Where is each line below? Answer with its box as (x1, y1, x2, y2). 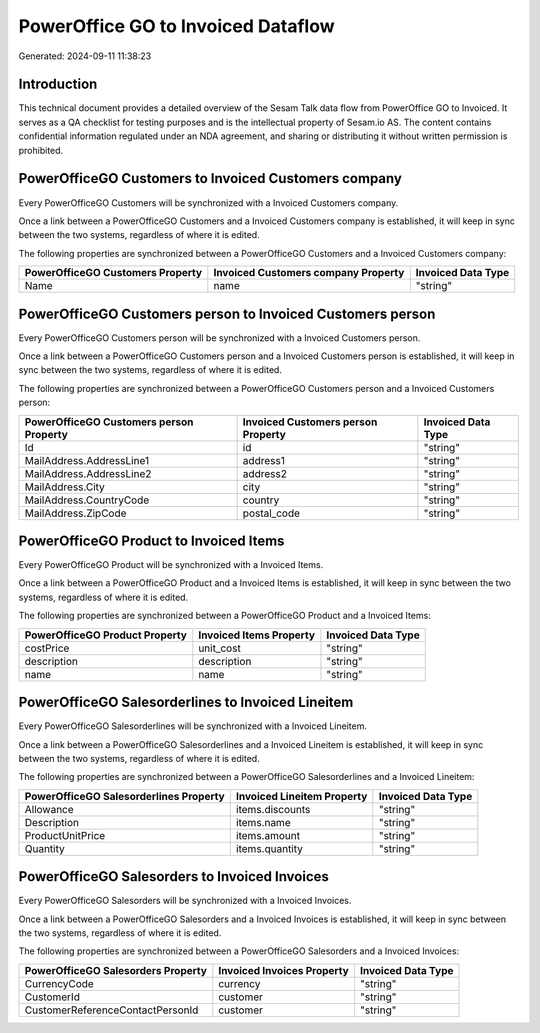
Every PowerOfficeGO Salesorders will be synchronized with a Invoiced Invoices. (18, 895, 352, 907)
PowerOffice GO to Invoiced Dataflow (18, 15, 335, 37)
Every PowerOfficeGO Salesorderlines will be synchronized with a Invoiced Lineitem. (18, 720, 367, 732)
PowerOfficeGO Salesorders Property (24, 963, 207, 977)
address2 (242, 466, 287, 480)
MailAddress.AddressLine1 (24, 453, 150, 467)
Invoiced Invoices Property (218, 963, 349, 977)
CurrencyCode (24, 976, 94, 990)
